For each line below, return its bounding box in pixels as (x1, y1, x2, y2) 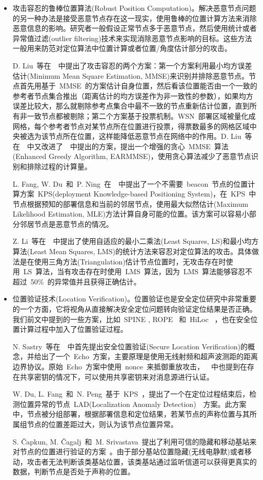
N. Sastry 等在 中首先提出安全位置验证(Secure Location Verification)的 (12, 341, 248, 351)
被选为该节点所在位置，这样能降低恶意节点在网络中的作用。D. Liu (19, 131, 241, 141)
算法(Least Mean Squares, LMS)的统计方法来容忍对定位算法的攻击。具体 (12, 246, 252, 257)
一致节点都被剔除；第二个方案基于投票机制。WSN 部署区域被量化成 (27, 110, 256, 121)
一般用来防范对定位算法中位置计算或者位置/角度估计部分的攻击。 (12, 43, 232, 54)
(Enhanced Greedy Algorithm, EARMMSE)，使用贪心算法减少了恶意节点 (12, 151, 251, 162)
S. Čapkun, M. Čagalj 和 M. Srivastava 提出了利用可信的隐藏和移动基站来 (12, 436, 257, 447)
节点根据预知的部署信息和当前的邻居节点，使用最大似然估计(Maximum (12, 198, 249, 209)
